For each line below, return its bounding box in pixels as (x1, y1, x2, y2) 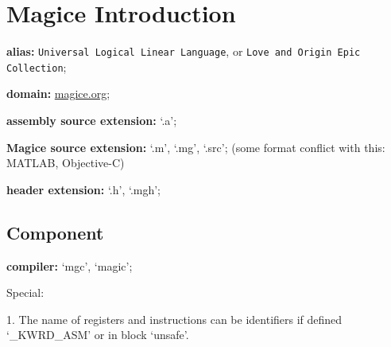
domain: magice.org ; (6, 85, 110, 102)
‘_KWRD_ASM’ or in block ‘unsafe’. (6, 326, 189, 343)
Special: (6, 284, 45, 301)
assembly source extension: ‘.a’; (6, 112, 177, 129)
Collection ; (6, 58, 67, 75)
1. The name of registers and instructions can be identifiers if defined (6, 310, 343, 327)
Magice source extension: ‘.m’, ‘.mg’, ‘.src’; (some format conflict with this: (6, 138, 385, 155)
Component (6, 220, 104, 244)
